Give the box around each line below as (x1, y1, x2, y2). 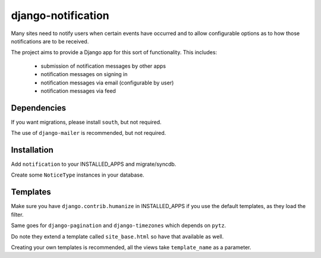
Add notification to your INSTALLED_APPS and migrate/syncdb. (11, 161, 177, 168)
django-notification (11, 9, 109, 22)
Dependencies (11, 103, 67, 113)
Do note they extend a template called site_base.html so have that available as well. (11, 232, 224, 240)
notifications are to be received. (11, 37, 89, 45)
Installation (11, 145, 53, 155)
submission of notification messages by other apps (40, 62, 166, 70)
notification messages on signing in (40, 71, 128, 78)
